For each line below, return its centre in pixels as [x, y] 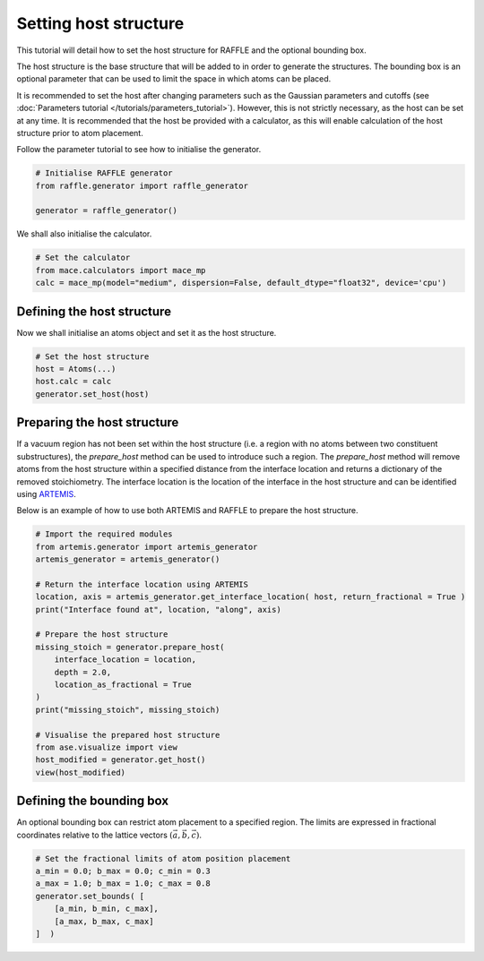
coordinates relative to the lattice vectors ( [95, 835]
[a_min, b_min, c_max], [106, 909]
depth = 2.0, [83, 672]
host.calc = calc [73, 382]
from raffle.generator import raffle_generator [142, 185]
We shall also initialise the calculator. [84, 234]
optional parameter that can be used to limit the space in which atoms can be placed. [174, 79]
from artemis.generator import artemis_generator [147, 547]
